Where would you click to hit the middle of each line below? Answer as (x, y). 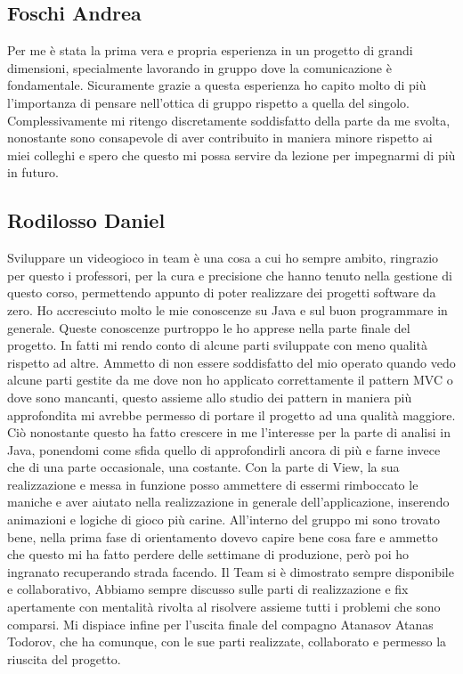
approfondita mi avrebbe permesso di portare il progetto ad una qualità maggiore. (231, 414)
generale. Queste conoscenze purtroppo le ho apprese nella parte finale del (209, 327)
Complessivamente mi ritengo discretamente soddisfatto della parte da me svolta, (229, 120)
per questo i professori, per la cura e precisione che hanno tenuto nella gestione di (230, 275)
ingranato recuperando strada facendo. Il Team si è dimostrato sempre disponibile (231, 571)
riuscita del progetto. (64, 658)
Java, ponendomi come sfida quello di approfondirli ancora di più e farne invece (224, 449)
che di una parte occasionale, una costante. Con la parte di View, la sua (203, 467)
